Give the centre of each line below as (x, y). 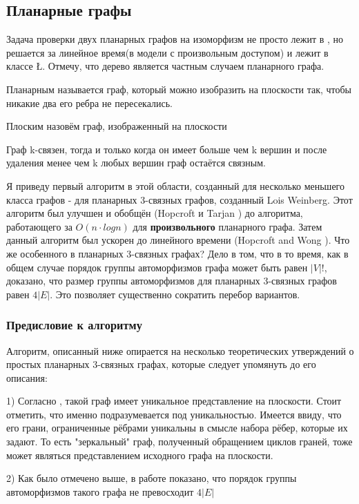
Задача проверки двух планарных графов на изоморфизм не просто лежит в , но (175, 39)
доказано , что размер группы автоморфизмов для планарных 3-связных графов (172, 281)
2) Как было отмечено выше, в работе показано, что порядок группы (152, 478)
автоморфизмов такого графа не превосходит (100, 491)
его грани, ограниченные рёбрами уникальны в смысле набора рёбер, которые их (177, 428)
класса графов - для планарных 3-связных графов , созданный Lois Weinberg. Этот (179, 199)
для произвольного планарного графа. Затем (227, 226)
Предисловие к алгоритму (74, 325)
